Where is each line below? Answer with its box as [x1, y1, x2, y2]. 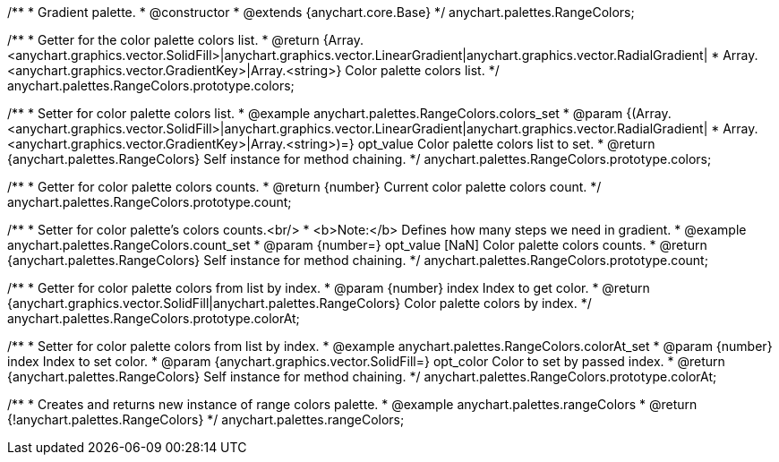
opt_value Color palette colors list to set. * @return [357, 136, 655, 151]
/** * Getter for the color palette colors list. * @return [7, 32, 320, 47]
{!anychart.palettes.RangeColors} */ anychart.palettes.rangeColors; [7, 412, 405, 427]
